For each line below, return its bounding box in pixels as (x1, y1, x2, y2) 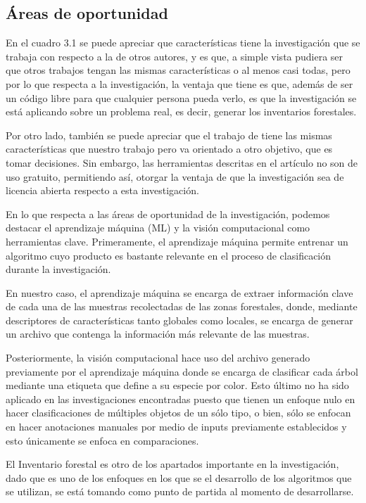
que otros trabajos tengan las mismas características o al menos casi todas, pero (6, 63, 351, 77)
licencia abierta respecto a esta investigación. (6, 183, 199, 198)
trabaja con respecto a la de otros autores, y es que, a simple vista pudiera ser (6, 49, 343, 63)
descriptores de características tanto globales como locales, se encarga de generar (6, 312, 353, 327)
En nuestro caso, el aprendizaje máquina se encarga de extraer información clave (6, 285, 353, 300)
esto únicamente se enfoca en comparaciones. (6, 433, 199, 447)
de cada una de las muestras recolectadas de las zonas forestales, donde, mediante (6, 299, 358, 314)
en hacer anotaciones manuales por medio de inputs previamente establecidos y (6, 419, 347, 434)
